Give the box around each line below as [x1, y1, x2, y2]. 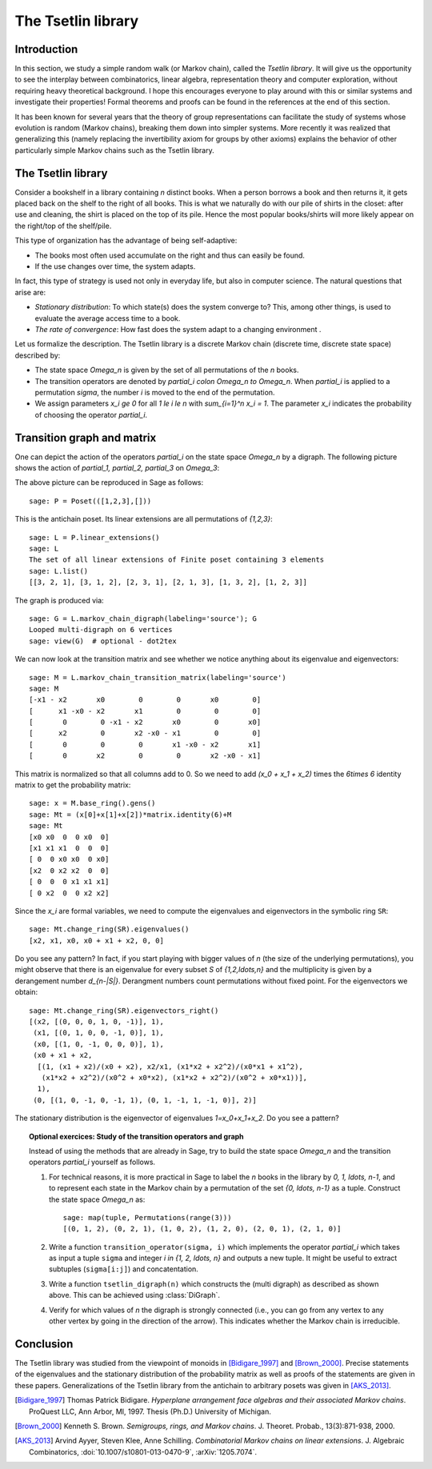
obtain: [14, 987, 38, 997]
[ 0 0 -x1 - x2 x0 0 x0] [29, 718, 262, 727]
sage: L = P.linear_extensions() [29, 533, 160, 542]
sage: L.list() [29, 566, 89, 575]
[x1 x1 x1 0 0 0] [29, 843, 110, 852]
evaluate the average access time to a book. [34, 313, 181, 323]
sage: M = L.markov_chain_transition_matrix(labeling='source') [29, 673, 287, 682]
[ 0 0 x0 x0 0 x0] [29, 855, 110, 864]
